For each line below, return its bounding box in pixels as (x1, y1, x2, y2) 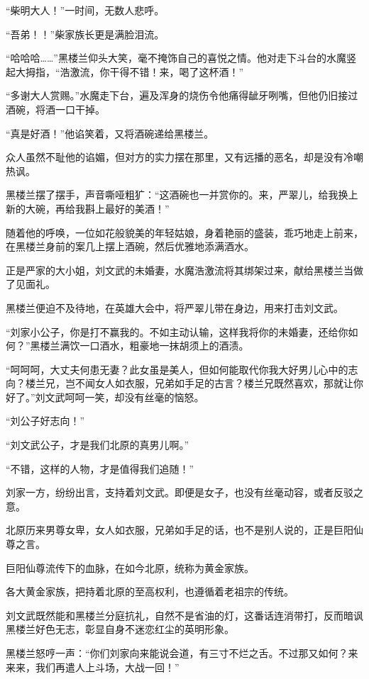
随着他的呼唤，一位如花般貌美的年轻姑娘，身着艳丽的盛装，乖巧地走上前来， (6, 225, 363, 240)
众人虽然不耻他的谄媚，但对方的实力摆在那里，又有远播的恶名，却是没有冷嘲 (6, 150, 363, 164)
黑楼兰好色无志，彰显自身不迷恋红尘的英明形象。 (6, 622, 234, 636)
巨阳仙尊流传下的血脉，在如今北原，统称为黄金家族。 (6, 560, 254, 575)
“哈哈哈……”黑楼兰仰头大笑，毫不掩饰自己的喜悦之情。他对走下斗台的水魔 (6, 50, 346, 65)
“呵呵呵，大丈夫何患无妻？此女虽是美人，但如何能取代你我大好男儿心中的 (6, 361, 348, 376)
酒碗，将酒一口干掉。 (6, 101, 105, 116)
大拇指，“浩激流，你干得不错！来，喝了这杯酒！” (15, 64, 244, 79)
